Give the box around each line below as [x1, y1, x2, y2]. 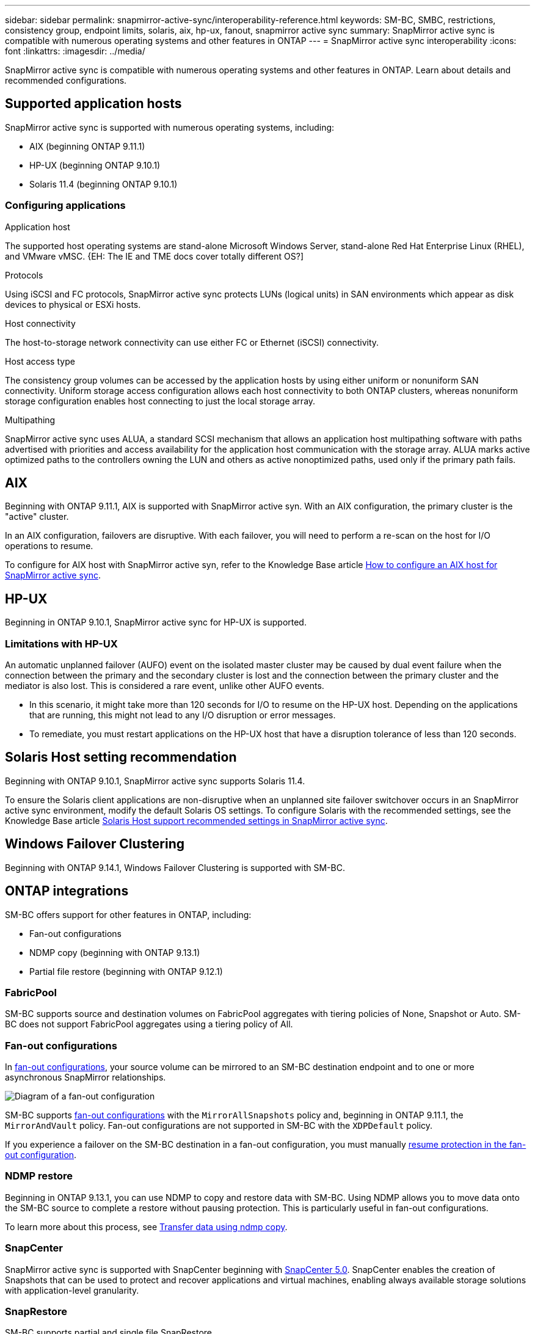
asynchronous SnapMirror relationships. [5, 1072, 166, 1083]
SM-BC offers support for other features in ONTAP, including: [5, 909, 252, 920]
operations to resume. [5, 541, 93, 552]
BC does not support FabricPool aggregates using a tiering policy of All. [5, 1019, 293, 1030]
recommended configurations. [5, 75, 127, 86]
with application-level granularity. [5, 1285, 139, 1296]
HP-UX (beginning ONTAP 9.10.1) [29, 159, 161, 170]
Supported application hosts [5, 96, 182, 112]
